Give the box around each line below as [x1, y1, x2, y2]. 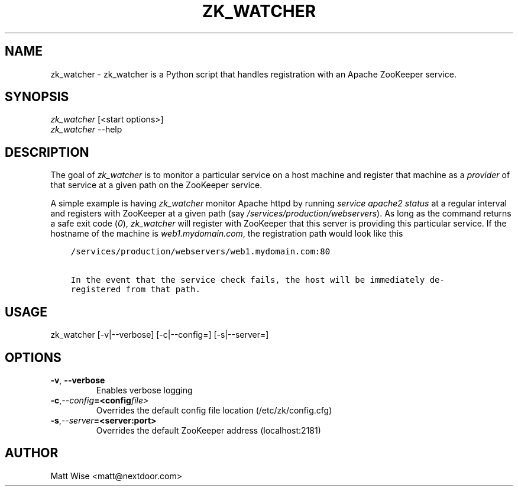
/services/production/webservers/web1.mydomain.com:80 [70, 247, 331, 257]
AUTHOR [5, 445, 59, 461]
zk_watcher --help [50, 124, 122, 135]
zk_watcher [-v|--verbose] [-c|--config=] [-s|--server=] [50, 330, 269, 340]
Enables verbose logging [96, 385, 193, 395]
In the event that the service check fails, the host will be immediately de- [70, 275, 445, 285]
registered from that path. [70, 285, 200, 295]
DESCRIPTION [5, 144, 89, 160]
